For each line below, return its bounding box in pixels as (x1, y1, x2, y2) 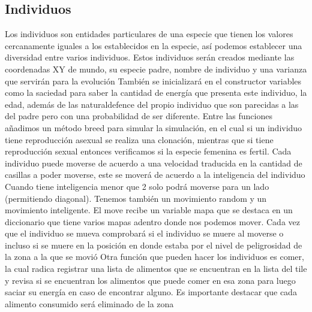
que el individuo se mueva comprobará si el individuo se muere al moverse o (5, 227, 284, 240)
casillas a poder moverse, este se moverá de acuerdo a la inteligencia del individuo (5, 168, 305, 181)
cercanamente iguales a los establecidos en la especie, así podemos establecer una (5, 39, 302, 52)
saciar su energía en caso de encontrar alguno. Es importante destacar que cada (5, 286, 297, 298)
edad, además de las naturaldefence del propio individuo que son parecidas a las (5, 98, 299, 110)
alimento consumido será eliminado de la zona (5, 297, 174, 310)
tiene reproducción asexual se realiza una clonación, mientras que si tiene (5, 133, 274, 146)
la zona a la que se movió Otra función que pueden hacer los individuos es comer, (5, 250, 304, 263)
